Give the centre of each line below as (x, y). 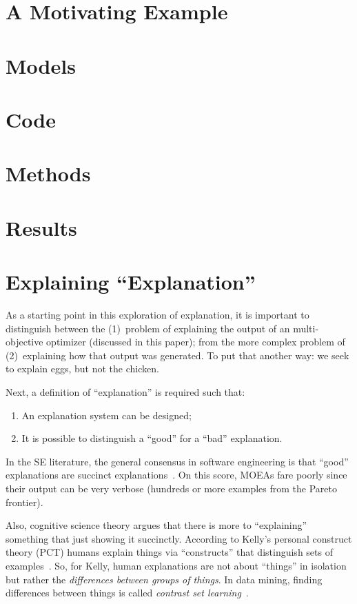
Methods (48, 173)
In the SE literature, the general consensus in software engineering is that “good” (177, 461)
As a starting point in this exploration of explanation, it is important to (157, 314)
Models (41, 65)
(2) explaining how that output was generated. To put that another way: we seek (177, 355)
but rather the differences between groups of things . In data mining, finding (164, 579)
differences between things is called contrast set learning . (127, 593)
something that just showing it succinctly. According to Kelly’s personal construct (179, 538)
